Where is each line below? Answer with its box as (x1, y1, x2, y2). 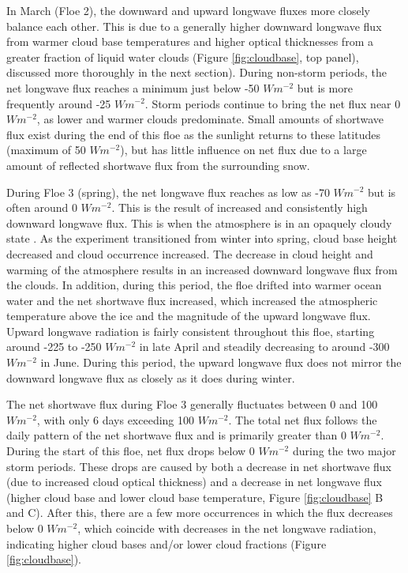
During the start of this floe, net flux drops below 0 (6, 443, 255, 459)
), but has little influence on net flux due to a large (120, 141, 367, 158)
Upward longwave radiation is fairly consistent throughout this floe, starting (6, 322, 375, 339)
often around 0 (6, 199, 77, 216)
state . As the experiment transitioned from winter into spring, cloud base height (6, 230, 398, 247)
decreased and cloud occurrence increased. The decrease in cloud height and (6, 245, 373, 262)
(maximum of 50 (6, 141, 86, 158)
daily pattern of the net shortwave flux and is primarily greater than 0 (6, 427, 346, 443)
